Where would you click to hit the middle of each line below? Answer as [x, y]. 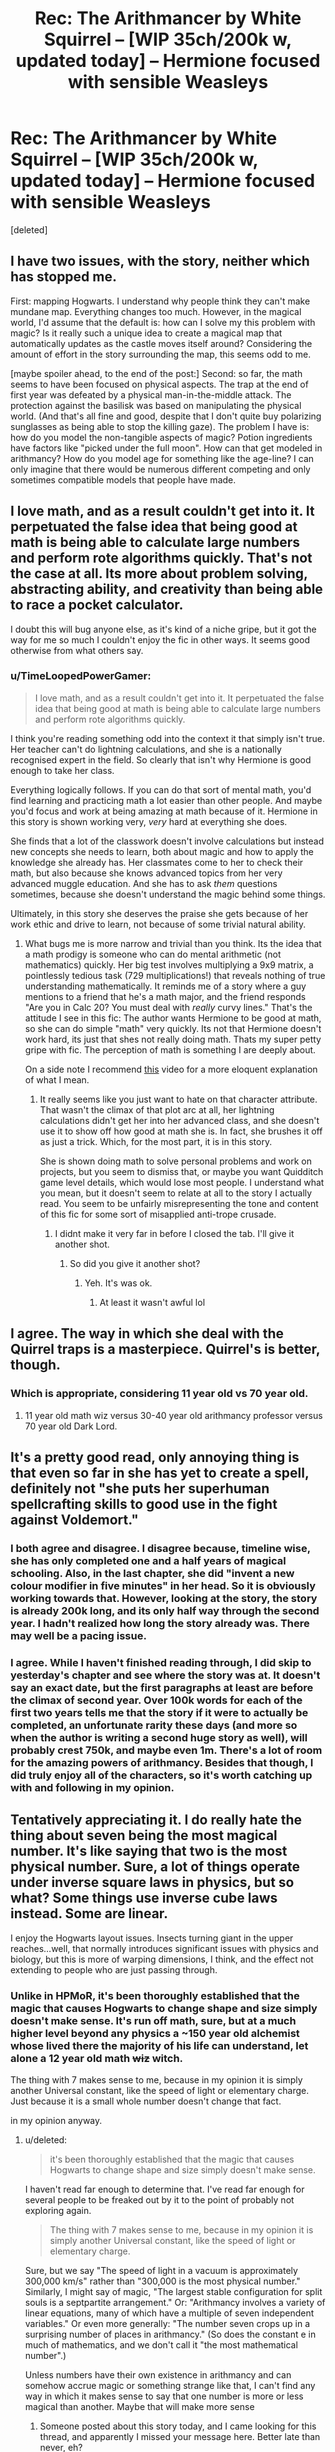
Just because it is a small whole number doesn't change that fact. [146, 2101]
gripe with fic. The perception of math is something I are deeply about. [170, 1049]
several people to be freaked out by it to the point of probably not [159, 2199]
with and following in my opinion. [92, 1787]
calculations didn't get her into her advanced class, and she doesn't [179, 1120]
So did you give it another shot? [135, 1263]
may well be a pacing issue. [78, 1635]
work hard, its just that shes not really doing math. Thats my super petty [173, 1039]
